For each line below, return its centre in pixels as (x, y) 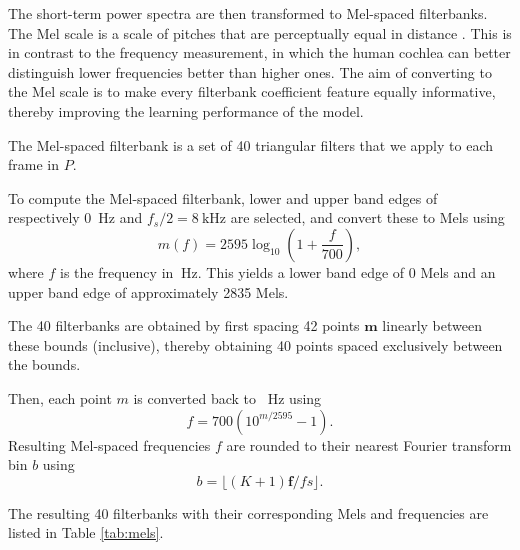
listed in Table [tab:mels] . (86, 532)
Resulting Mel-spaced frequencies (109, 444)
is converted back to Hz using (227, 397)
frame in (33, 164)
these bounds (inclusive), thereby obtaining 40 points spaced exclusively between (255, 344)
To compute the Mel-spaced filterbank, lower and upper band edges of (223, 197)
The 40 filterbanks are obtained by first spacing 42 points (184, 325)
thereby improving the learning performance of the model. (186, 110)
